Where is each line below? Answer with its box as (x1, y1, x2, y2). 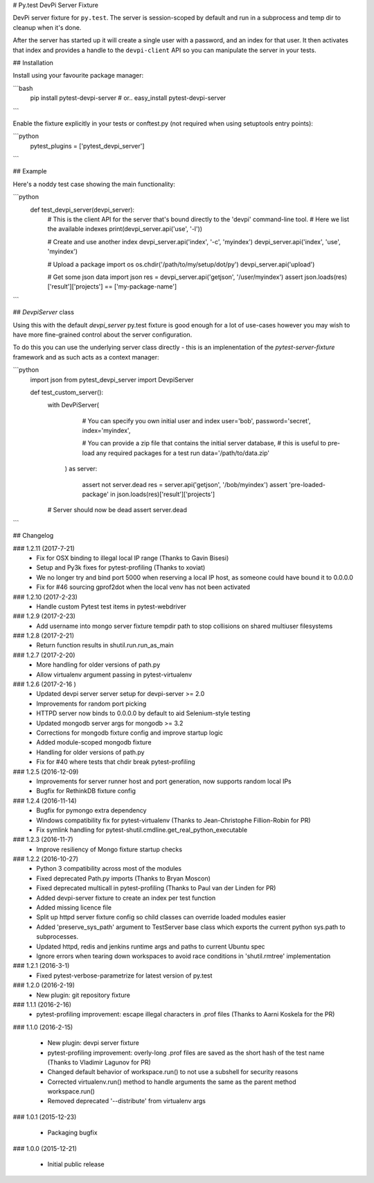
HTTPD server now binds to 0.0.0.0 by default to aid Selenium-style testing (36, 709, 251, 717)
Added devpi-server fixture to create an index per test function (36, 894, 216, 902)
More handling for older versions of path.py (36, 661, 161, 669)
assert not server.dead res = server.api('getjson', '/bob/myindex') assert (82, 480, 287, 488)
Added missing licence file (36, 903, 112, 912)
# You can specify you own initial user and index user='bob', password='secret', (82, 416, 311, 425)
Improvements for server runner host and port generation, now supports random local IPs (36, 777, 292, 785)
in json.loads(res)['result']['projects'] (109, 490, 215, 499)
